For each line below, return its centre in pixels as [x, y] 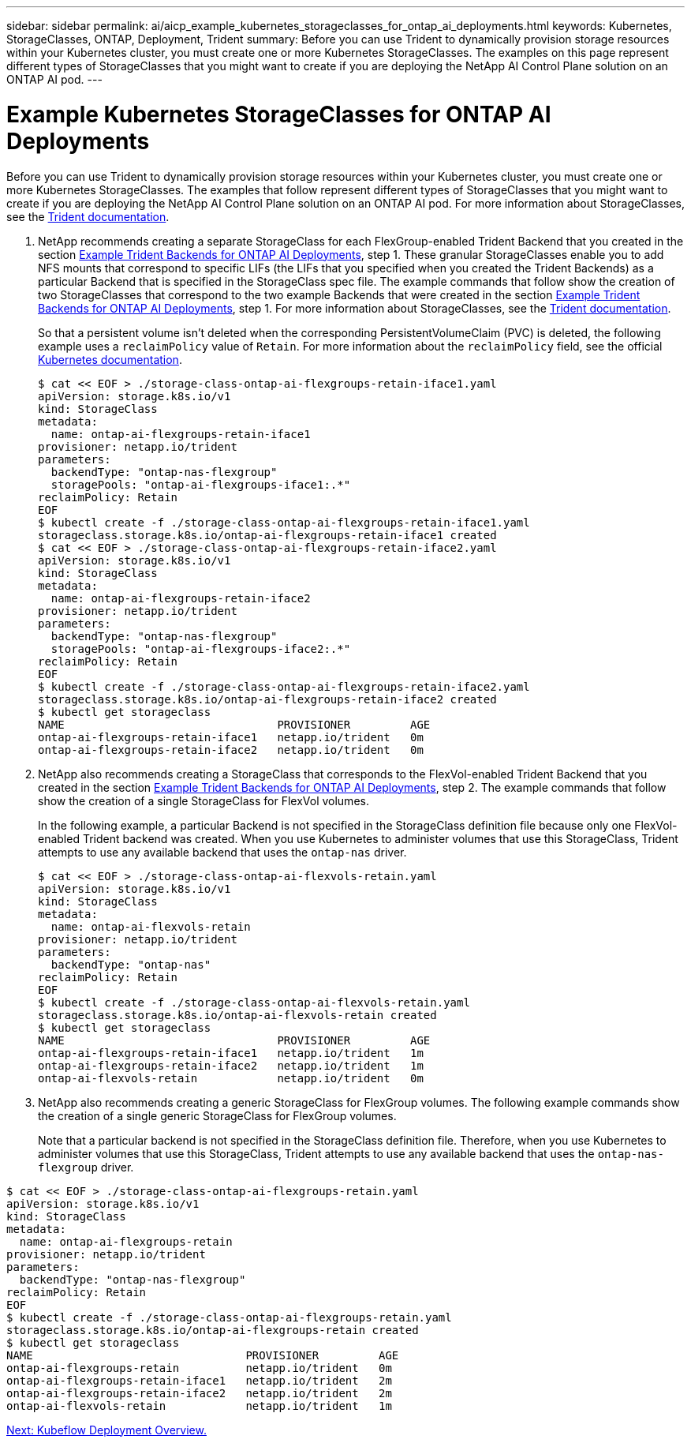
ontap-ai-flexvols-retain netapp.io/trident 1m [199, 1406]
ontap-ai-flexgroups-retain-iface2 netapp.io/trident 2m [199, 1393]
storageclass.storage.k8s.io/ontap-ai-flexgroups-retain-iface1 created [267, 535]
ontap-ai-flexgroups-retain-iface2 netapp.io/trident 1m [231, 1065]
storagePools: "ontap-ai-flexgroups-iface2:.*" [201, 648]
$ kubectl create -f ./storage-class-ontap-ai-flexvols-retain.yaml [254, 1002]
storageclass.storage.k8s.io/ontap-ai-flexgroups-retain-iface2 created [267, 699]
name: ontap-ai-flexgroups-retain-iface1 [181, 434]
